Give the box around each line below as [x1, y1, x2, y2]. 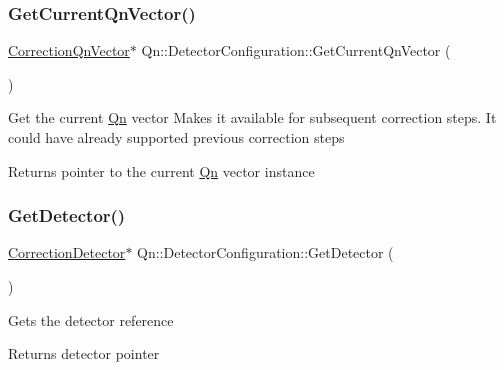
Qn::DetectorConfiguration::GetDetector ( [137, 242, 394, 263]
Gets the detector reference [8, 309, 174, 330]
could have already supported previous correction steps [8, 127, 345, 147]
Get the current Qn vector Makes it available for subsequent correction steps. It [8, 107, 497, 128]
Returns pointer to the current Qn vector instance [8, 160, 315, 181]
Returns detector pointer [8, 343, 160, 364]
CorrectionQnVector [8, 40, 130, 61]
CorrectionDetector [8, 242, 126, 263]
